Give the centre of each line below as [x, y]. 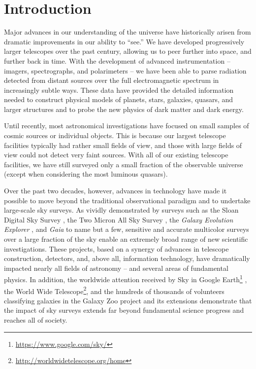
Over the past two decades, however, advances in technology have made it [115, 191]
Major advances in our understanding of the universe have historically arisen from [128, 32]
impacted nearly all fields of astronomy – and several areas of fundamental [116, 268]
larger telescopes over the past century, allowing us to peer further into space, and [128, 51]
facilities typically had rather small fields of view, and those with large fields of [123, 145]
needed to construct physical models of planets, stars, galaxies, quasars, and [119, 99]
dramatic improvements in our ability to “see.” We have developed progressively [124, 41]
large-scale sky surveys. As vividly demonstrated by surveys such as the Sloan [121, 210]
